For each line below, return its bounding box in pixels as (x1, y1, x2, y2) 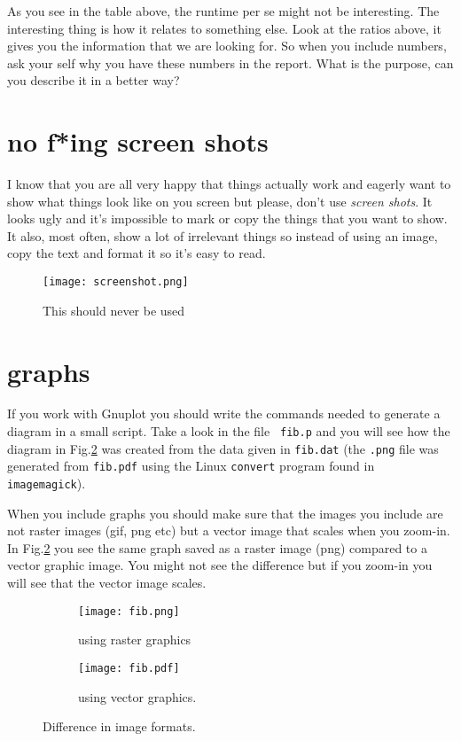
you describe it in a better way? (7, 71, 180, 90)
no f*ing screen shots (7, 123, 269, 160)
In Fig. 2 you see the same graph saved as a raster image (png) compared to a (7, 538, 427, 557)
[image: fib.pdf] (78, 661, 180, 675)
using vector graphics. (78, 687, 197, 706)
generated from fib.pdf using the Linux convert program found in (7, 456, 375, 475)
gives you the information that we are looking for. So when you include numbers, (7, 36, 447, 55)
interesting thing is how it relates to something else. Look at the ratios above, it (7, 19, 441, 37)
